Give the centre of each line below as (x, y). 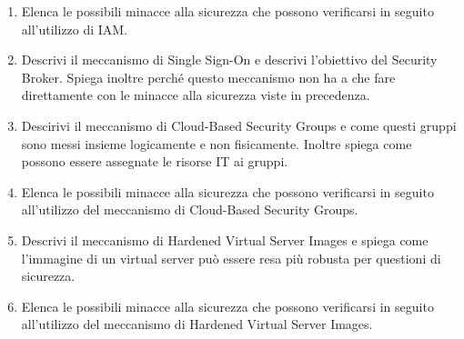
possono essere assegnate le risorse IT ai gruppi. (155, 161)
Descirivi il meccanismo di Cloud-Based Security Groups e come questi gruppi (239, 125)
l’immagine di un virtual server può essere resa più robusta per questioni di (231, 258)
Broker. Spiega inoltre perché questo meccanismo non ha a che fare (208, 77)
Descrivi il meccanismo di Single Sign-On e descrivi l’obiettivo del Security (229, 60)
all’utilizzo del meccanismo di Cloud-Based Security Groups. (190, 209)
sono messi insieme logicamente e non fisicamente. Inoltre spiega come (217, 143)
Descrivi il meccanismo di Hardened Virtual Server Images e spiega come (225, 239)
